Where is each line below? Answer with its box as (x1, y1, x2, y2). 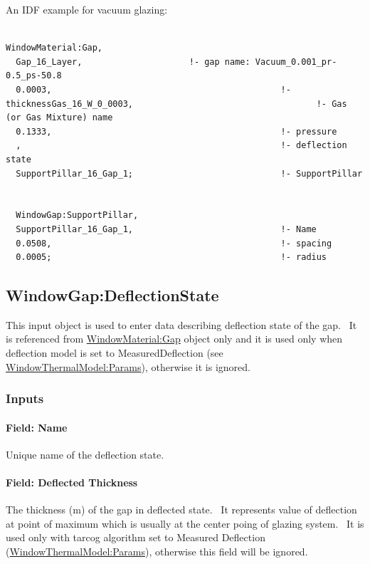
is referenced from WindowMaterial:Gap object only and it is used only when (6, 331, 343, 346)
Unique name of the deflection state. (6, 446, 164, 461)
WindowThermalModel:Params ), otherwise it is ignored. (6, 359, 251, 374)
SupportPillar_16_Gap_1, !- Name (16, 224, 317, 234)
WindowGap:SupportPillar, (16, 210, 139, 221)
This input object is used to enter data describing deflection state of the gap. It (6, 317, 357, 332)
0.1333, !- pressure (16, 126, 337, 137)
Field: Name (6, 419, 68, 434)
